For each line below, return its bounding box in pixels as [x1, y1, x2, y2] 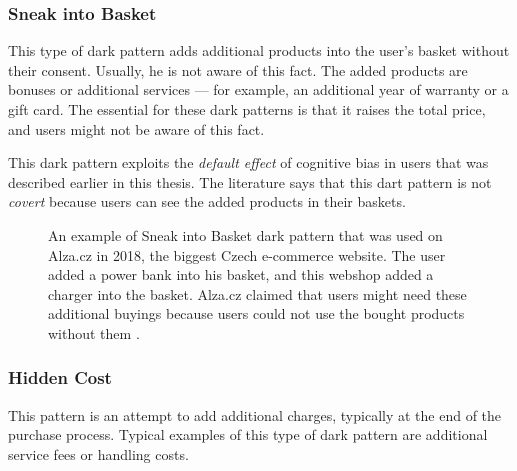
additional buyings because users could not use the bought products [48, 303, 465, 324]
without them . [48, 322, 140, 343]
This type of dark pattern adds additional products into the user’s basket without [8, 40, 510, 61]
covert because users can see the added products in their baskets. [8, 191, 406, 212]
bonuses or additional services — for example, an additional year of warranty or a [8, 79, 509, 100]
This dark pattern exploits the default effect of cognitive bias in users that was [8, 152, 489, 173]
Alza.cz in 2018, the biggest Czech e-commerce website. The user [48, 244, 446, 265]
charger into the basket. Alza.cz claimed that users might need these [48, 283, 467, 304]
